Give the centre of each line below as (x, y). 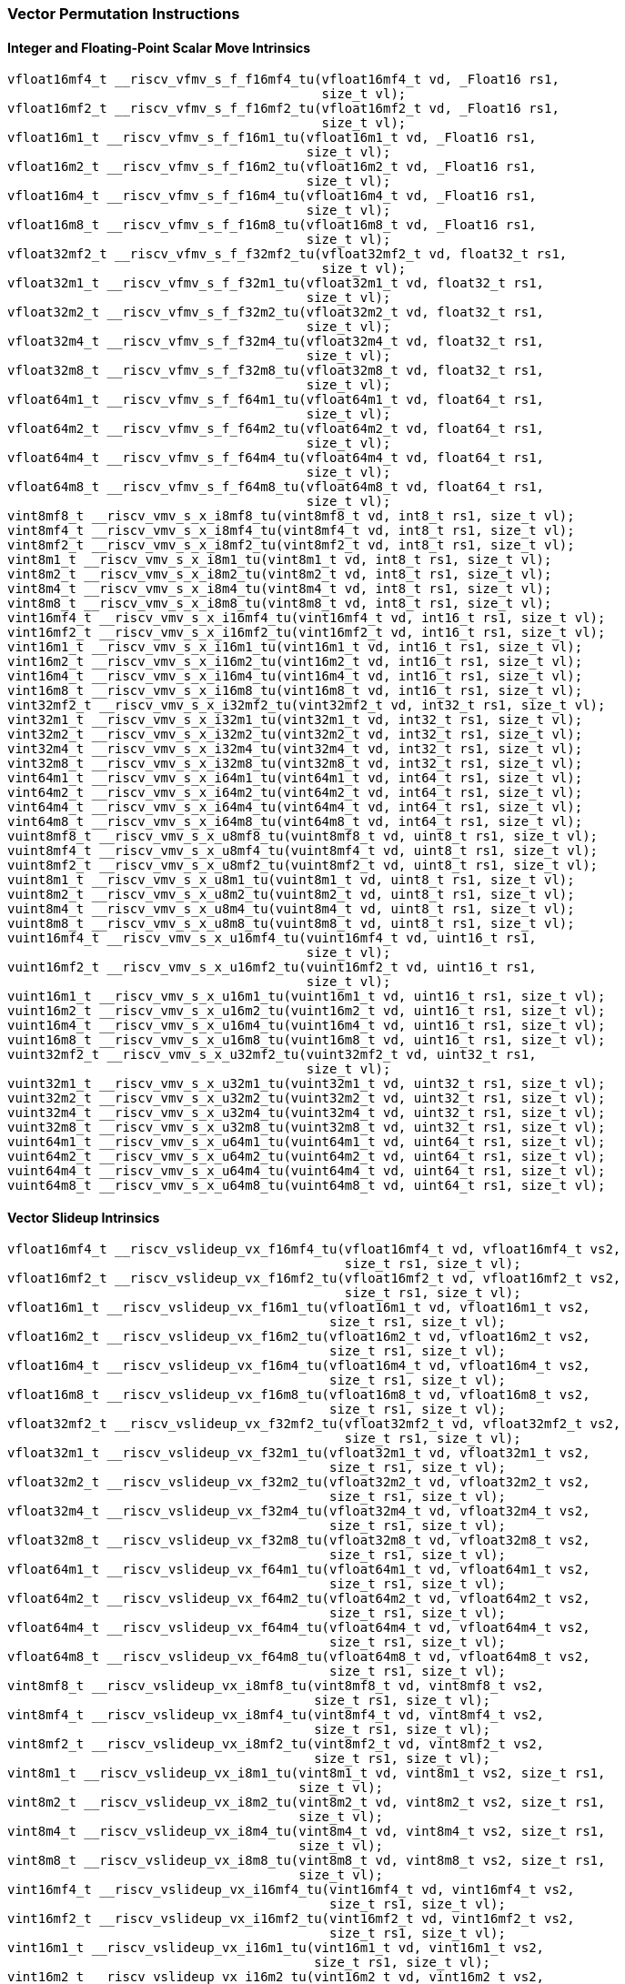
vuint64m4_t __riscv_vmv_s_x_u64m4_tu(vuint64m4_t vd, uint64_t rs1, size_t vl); (307, 1171)
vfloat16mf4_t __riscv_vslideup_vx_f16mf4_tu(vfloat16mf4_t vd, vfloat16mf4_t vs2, (314, 1249)
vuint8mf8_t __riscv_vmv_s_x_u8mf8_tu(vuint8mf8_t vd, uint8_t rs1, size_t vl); (303, 836)
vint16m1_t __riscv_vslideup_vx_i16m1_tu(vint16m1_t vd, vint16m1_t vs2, (276, 1948)
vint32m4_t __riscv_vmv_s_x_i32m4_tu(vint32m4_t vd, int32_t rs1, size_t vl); (295, 749)
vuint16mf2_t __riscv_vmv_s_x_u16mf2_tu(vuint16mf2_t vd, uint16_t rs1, (272, 967)
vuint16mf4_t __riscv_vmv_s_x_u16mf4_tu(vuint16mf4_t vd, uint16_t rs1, (272, 938)
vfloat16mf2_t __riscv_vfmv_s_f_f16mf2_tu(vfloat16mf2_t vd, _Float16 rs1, (283, 109)
